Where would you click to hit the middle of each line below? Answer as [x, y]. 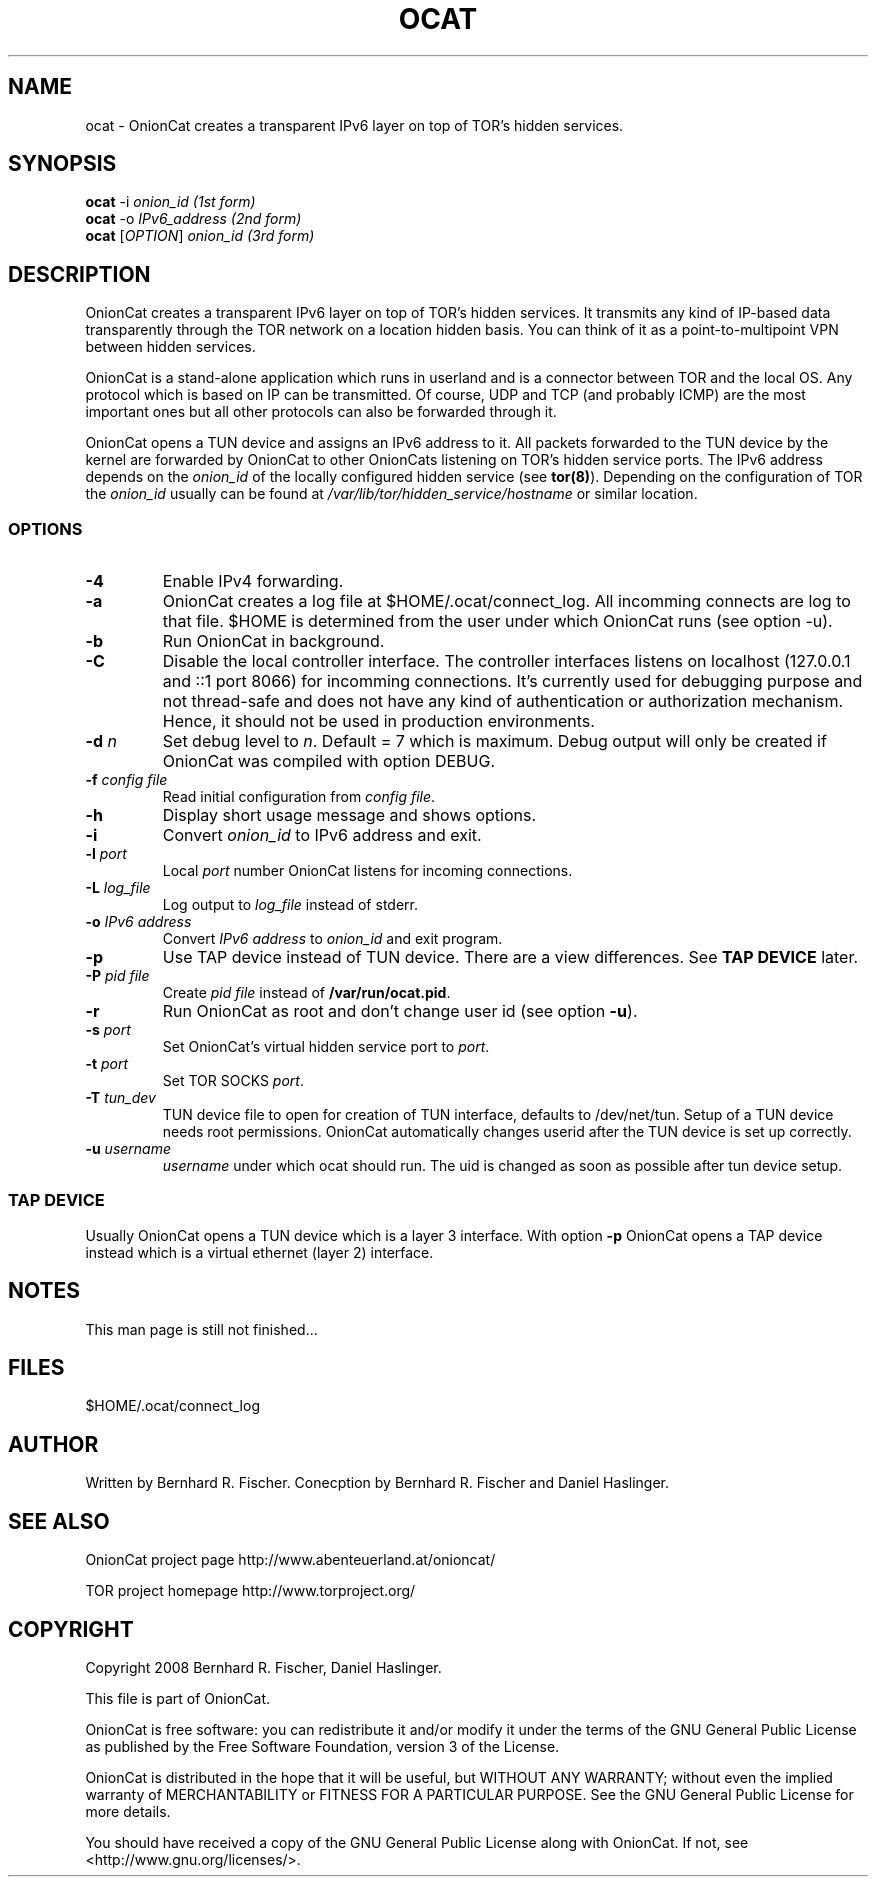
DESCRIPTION [79, 274]
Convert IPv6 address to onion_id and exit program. [332, 939]
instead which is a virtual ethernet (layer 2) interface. [259, 1252]
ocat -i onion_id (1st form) [170, 202]
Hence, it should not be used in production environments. [378, 721]
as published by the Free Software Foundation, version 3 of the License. [322, 1746]
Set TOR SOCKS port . [233, 1081]
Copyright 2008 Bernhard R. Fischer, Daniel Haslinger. [263, 1667]
